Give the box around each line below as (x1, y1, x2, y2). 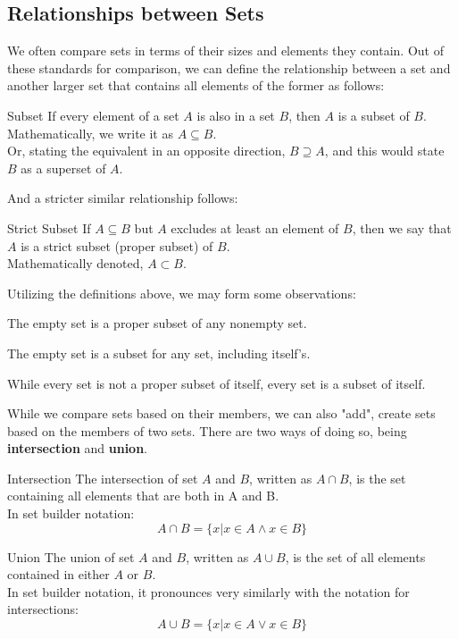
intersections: (7, 600, 79, 618)
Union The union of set (7, 547, 135, 566)
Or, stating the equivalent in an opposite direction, (7, 141, 286, 160)
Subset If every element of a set (7, 105, 179, 124)
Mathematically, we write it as (7, 123, 173, 142)
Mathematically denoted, (7, 254, 144, 273)
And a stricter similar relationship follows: (7, 189, 238, 207)
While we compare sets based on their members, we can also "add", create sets (7, 404, 436, 423)
